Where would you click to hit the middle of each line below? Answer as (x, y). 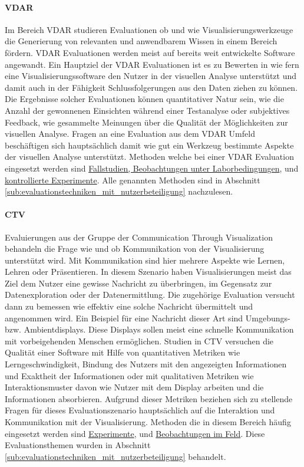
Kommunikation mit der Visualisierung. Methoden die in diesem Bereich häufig (148, 422)
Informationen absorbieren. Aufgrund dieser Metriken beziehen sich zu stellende (149, 398)
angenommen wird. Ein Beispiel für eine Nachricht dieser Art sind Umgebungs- (148, 318)
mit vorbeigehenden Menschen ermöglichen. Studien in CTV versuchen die (139, 341)
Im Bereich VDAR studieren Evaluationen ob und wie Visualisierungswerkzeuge (149, 29)
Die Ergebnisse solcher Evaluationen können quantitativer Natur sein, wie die (144, 99)
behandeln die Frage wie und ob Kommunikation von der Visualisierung (135, 249)
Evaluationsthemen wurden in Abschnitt (78, 445)
